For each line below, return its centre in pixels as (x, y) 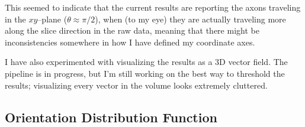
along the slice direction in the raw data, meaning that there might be (132, 30)
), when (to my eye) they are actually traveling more (190, 19)
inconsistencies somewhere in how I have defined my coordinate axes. (130, 42)
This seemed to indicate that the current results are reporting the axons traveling (153, 7)
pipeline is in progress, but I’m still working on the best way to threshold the (145, 73)
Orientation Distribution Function (111, 117)
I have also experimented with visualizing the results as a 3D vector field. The (146, 62)
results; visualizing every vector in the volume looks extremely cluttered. (136, 85)
